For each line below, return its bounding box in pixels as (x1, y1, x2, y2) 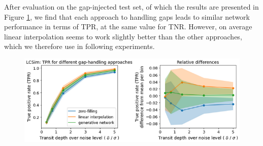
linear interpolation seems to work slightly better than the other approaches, (4, 31, 242, 41)
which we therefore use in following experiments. (4, 41, 155, 52)
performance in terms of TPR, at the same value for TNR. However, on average (4, 21, 252, 32)
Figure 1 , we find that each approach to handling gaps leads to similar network (4, 11, 250, 22)
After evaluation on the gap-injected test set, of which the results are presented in (4, 2, 259, 12)
